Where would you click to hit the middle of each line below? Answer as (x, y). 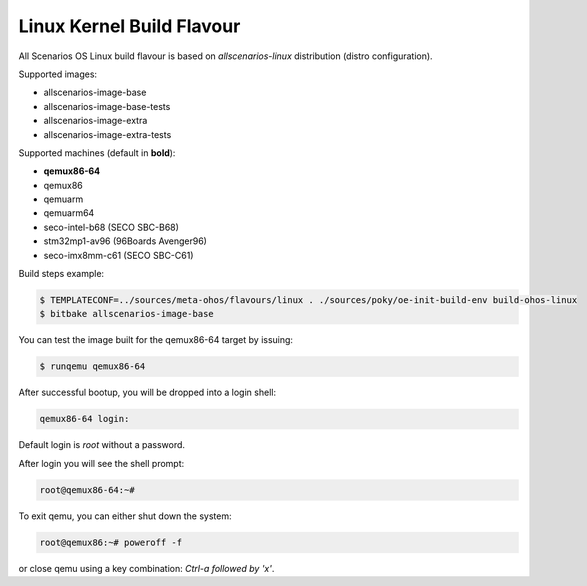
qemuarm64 (69, 213)
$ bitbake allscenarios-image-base (126, 314)
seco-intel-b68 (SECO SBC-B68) (111, 227)
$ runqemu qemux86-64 (92, 366)
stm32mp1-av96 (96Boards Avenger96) (125, 241)
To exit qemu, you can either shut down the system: (125, 516)
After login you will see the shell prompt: (101, 463)
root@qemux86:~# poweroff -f (111, 542)
